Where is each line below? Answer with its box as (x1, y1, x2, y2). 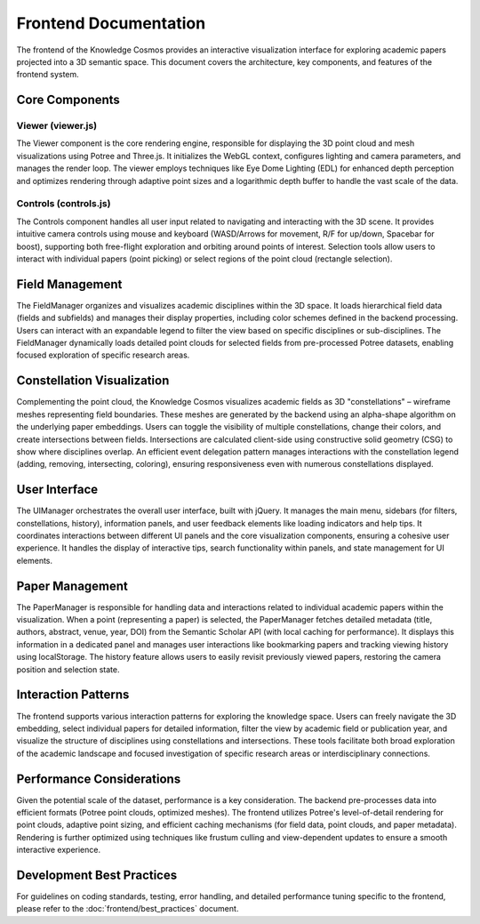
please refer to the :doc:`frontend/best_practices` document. (16, 904, 239, 914)
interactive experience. (16, 845, 101, 856)
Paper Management (16, 578, 129, 593)
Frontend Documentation (16, 13, 206, 33)
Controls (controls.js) (16, 197, 111, 210)
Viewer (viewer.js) (16, 120, 98, 133)
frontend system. (16, 69, 79, 80)
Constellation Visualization (16, 374, 170, 389)
